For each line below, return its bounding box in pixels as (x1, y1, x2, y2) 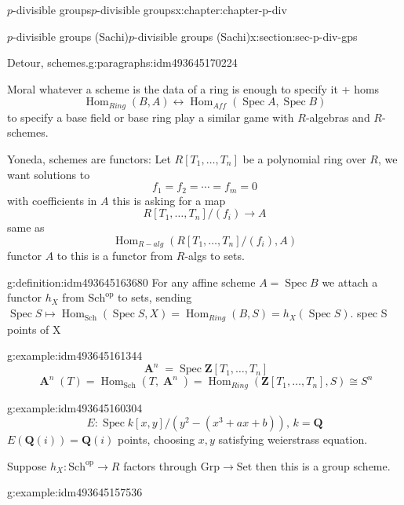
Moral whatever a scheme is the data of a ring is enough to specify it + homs (7, 80, 380, 97)
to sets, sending (118, 289, 192, 306)
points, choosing (117, 431, 195, 448)
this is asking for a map (112, 192, 226, 208)
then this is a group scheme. (255, 457, 391, 474)
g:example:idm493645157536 (7, 484, 143, 500)
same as (7, 219, 45, 236)
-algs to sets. (184, 247, 245, 264)
